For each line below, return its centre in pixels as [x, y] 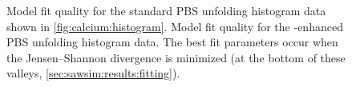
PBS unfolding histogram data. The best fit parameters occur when [172, 42]
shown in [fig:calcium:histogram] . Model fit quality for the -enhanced [175, 26]
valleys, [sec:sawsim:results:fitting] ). [93, 73]
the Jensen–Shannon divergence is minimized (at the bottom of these [176, 57]
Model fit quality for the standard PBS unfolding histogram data [166, 10]
